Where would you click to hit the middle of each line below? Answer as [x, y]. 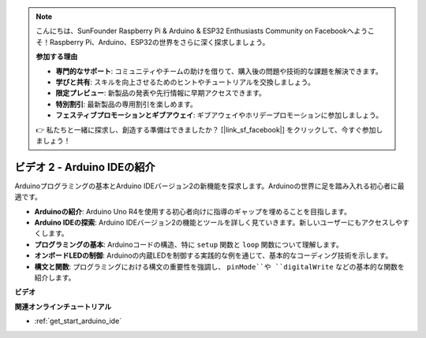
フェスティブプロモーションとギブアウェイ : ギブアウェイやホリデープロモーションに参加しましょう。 [219, 115]
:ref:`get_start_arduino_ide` [78, 321]
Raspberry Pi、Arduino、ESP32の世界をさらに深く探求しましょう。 [159, 42]
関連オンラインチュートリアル [63, 306]
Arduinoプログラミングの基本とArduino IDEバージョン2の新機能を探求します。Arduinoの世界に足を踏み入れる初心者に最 [209, 186]
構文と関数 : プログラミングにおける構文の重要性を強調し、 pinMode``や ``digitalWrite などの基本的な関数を [220, 266]
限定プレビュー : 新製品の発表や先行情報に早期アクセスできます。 [161, 93]
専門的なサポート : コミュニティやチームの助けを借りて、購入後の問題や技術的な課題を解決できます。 [219, 71]
